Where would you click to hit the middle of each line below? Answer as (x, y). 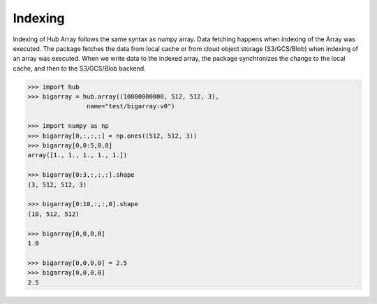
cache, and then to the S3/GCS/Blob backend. (79, 68)
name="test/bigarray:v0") (131, 106)
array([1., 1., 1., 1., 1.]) (77, 155)
